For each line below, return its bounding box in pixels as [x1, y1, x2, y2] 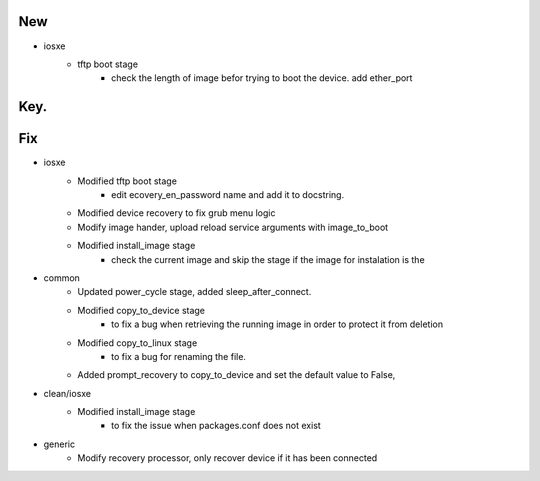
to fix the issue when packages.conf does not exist [111, 420, 322, 432]
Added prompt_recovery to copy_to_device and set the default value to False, [77, 369, 396, 381]
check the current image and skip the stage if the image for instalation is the [111, 253, 425, 265]
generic [43, 438, 75, 450]
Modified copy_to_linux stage [77, 336, 198, 349]
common [43, 271, 80, 284]
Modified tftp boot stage [77, 175, 177, 187]
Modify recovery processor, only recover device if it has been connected [77, 452, 378, 464]
